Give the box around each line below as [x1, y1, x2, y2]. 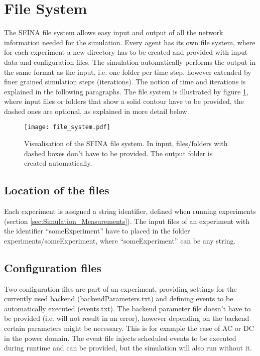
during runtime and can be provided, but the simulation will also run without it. [4, 342, 252, 353]
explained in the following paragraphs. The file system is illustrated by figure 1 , [4, 86, 248, 96]
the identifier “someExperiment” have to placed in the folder [4, 225, 190, 236]
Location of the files [4, 182, 109, 198]
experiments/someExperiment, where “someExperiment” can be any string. [4, 235, 236, 246]
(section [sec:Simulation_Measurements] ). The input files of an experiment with [4, 215, 249, 226]
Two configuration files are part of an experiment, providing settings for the [4, 283, 237, 294]
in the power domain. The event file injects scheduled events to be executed [4, 332, 236, 343]
